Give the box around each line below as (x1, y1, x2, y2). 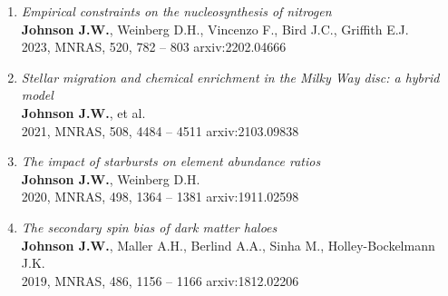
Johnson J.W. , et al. (21, 103, 146, 122)
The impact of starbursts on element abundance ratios (21, 152, 321, 171)
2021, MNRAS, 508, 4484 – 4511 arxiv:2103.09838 (21, 121, 299, 140)
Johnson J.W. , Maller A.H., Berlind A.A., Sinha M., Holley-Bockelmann (21, 235, 435, 254)
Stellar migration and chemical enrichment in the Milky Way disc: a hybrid (21, 67, 440, 86)
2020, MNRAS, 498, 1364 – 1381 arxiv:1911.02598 (21, 187, 299, 206)
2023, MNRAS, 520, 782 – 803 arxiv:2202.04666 (21, 37, 287, 56)
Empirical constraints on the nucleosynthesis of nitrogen (21, 2, 332, 20)
